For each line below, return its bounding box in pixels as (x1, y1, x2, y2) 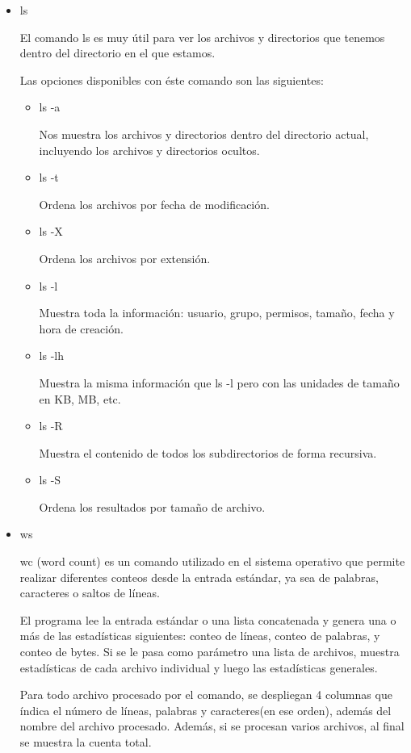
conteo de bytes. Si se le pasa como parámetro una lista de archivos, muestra (19, 643, 400, 660)
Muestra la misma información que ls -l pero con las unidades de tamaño (39, 374, 400, 391)
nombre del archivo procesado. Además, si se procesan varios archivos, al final (19, 717, 405, 734)
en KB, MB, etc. (39, 390, 121, 407)
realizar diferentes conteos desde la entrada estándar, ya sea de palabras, (19, 568, 379, 585)
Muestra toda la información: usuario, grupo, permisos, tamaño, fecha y (39, 304, 395, 321)
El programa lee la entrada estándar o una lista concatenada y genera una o (19, 611, 396, 628)
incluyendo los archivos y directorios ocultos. (39, 141, 260, 158)
